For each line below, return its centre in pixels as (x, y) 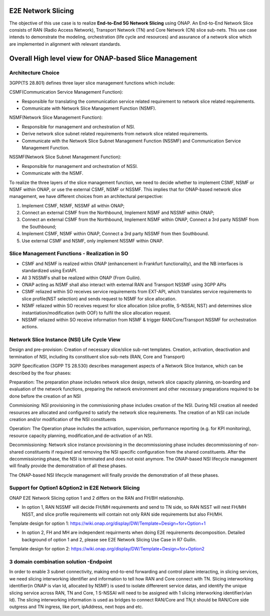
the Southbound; (39, 227)
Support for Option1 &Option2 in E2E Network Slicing (74, 488)
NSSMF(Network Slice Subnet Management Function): (65, 157)
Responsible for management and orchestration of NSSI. (80, 166)
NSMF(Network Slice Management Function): (56, 117)
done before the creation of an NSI (45, 396)
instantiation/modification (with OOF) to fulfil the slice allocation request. (96, 313)
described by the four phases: (40, 373)
